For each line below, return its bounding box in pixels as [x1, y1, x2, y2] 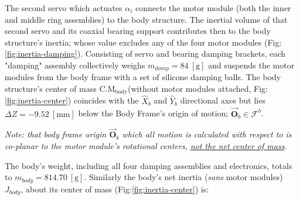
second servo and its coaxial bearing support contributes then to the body [5, 25, 271, 37]
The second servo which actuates [5, 2, 123, 13]
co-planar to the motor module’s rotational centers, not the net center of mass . [5, 139, 287, 151]
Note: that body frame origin [5, 128, 107, 140]
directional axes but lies [180, 94, 266, 106]
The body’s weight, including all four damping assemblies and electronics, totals [5, 159, 293, 171]
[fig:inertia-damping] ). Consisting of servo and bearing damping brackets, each [5, 47, 286, 60]
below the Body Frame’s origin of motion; [78, 107, 229, 119]
